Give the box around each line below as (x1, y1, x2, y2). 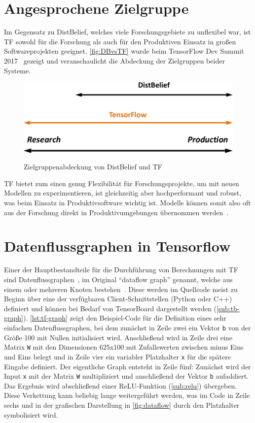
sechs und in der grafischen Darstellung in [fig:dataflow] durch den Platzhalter (4, 399, 240, 410)
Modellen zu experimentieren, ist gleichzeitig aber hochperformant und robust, (4, 188, 242, 198)
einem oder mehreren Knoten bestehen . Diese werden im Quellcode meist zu (4, 284, 238, 294)
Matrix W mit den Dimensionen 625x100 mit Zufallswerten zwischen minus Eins (4, 342, 244, 352)
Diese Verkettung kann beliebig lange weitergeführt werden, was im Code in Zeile (4, 390, 250, 400)
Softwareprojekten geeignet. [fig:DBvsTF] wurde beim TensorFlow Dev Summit (4, 46, 244, 56)
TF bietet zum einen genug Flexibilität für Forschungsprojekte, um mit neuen (4, 178, 239, 188)
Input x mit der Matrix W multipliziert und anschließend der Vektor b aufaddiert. (4, 371, 249, 381)
